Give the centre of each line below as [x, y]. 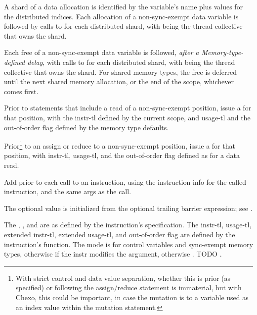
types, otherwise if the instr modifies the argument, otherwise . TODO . [113, 254]
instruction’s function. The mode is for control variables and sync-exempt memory [128, 244]
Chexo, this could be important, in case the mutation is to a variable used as [132, 297]
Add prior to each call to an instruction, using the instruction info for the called [125, 182]
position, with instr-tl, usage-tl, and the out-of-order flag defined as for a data [122, 155]
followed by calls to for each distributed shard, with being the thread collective [123, 26]
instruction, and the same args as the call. [68, 191]
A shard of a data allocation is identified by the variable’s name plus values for [124, 6]
